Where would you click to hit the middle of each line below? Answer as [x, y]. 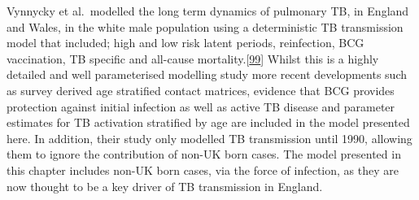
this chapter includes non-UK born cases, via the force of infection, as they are [203, 170]
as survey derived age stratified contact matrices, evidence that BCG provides [201, 90]
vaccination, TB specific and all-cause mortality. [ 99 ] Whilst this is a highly [193, 58]
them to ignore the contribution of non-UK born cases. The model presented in [204, 154]
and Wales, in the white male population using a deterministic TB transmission [205, 26]
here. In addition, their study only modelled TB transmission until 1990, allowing [209, 138]
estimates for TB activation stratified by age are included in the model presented [208, 122]
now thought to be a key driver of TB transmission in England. [165, 186]
